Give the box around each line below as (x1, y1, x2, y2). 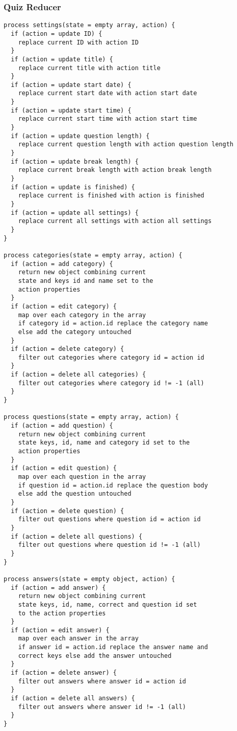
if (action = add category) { (11, 260, 113, 268)
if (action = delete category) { (11, 345, 124, 353)
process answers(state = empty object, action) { (4, 575, 175, 583)
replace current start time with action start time (18, 115, 197, 123)
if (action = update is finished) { (11, 183, 135, 191)
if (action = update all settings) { (11, 209, 139, 216)
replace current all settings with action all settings (18, 217, 212, 225)
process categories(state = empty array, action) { (4, 251, 182, 259)
